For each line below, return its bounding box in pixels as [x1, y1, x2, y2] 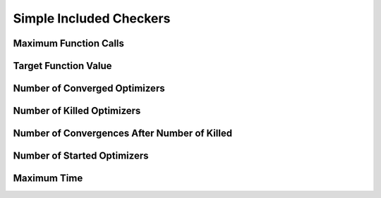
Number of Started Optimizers [13, 150, 149, 162]
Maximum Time [13, 173, 83, 185]
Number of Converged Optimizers [13, 82, 165, 94]
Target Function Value [13, 60, 112, 72]
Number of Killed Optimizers [13, 105, 141, 117]
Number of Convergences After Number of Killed [13, 128, 233, 140]
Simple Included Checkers [13, 11, 171, 26]
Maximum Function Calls [13, 37, 125, 49]
